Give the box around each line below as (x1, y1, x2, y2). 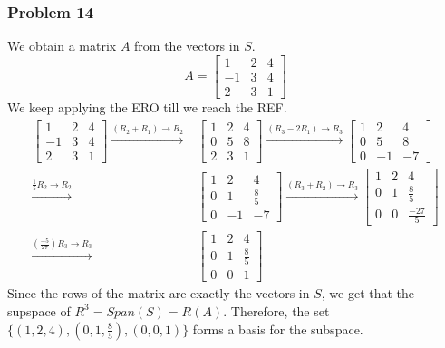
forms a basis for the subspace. (192, 319, 363, 338)
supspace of (7, 301, 71, 320)
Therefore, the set (230, 301, 330, 320)
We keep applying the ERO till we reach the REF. (7, 97, 287, 116)
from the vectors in (134, 36, 240, 55)
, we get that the (321, 284, 415, 303)
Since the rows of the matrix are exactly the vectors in (7, 284, 310, 303)
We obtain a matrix (7, 36, 117, 55)
